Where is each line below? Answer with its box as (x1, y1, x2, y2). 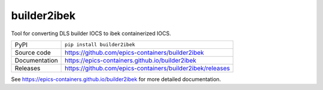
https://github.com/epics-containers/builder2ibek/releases (65, 64, 230, 72)
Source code (14, 48, 51, 57)
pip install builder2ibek (65, 42, 136, 48)
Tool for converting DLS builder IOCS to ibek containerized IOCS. (11, 30, 172, 37)
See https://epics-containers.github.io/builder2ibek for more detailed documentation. (11, 75, 221, 83)
